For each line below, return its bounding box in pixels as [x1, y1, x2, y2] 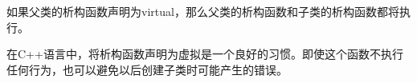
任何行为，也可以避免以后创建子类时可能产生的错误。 [6, 61, 288, 77]
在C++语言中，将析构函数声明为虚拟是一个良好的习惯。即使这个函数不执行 [6, 45, 403, 62]
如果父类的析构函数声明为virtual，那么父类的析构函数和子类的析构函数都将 [6, 3, 399, 19]
